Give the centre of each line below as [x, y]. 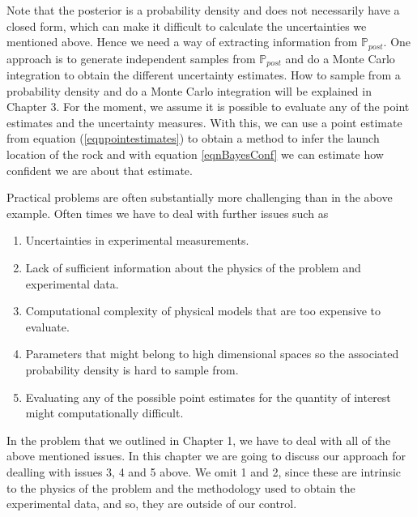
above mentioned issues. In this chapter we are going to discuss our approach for [206, 456]
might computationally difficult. [104, 413]
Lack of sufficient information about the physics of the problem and [193, 268]
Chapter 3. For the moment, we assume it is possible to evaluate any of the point [208, 107]
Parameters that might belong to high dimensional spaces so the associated [212, 354]
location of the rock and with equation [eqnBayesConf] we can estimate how [195, 154]
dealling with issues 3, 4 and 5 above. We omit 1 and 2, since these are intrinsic [204, 471]
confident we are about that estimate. [100, 170]
